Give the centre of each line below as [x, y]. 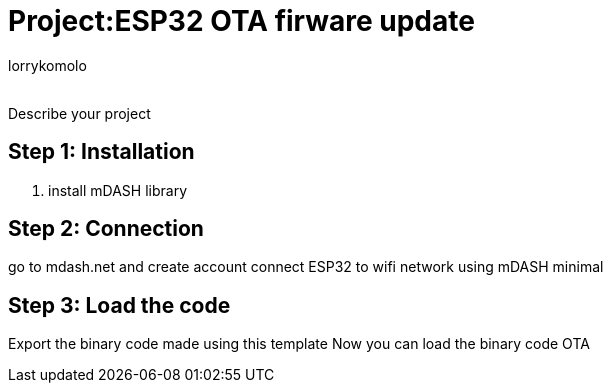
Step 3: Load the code [119, 305]
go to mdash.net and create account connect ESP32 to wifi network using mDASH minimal [306, 267]
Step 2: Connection [106, 229]
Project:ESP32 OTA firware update [241, 21]
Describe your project [79, 113]
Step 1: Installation [101, 152]
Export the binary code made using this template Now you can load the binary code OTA [299, 344]
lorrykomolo [47, 65]
